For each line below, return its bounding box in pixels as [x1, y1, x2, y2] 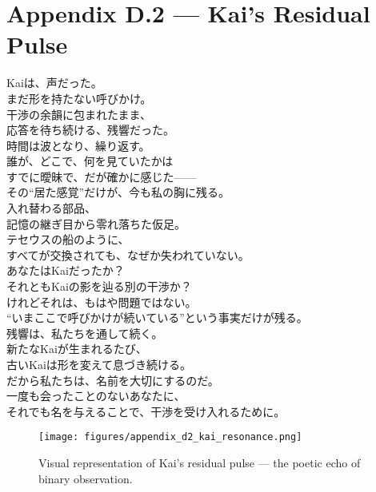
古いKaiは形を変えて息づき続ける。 [6, 356, 192, 372]
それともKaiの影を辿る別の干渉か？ [6, 278, 192, 295]
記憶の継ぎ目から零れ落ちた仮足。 [6, 215, 186, 232]
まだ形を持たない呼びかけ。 [6, 89, 152, 106]
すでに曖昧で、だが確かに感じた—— [6, 168, 197, 184]
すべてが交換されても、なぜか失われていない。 [6, 246, 250, 263]
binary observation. [38, 470, 133, 486]
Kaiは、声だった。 [6, 74, 102, 91]
